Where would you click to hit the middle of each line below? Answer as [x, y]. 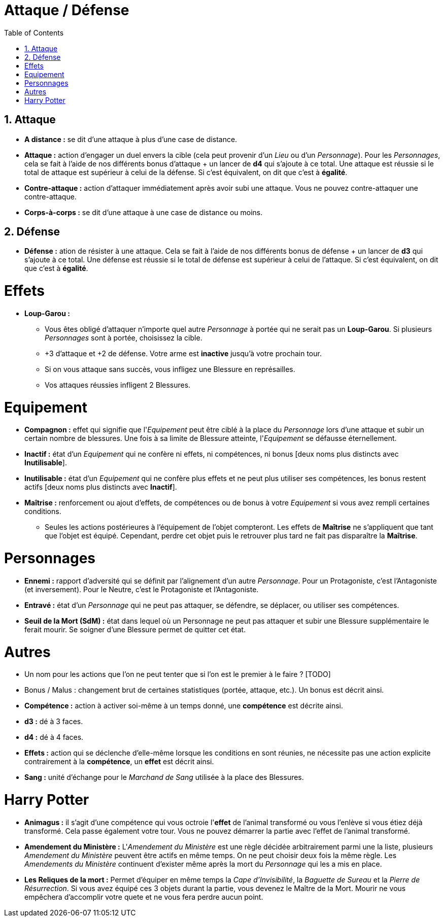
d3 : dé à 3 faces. [54, 722]
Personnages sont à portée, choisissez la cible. [124, 337]
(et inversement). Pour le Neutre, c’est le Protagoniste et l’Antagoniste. [142, 589]
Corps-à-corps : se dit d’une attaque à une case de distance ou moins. [144, 212]
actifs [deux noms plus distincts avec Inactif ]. [101, 487]
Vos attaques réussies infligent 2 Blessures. [118, 385]
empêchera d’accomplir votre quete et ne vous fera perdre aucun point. [144, 897]
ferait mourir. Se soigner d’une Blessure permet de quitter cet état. [135, 629]
